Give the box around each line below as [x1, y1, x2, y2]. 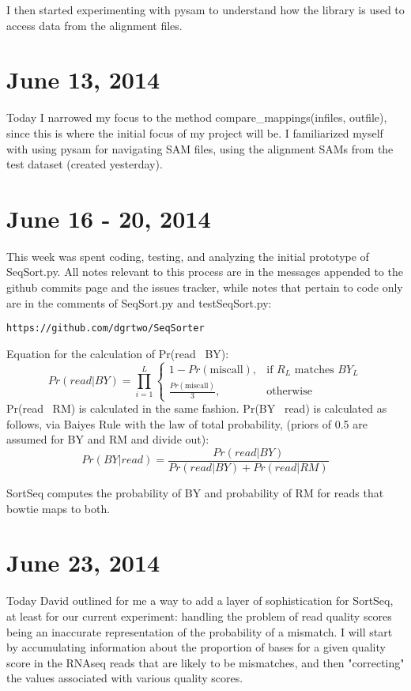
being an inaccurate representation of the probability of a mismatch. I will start [6, 623, 393, 640]
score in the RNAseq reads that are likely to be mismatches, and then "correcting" [6, 654, 405, 670]
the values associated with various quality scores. [6, 670, 243, 686]
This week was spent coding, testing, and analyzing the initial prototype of [6, 247, 369, 264]
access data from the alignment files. [6, 17, 183, 33]
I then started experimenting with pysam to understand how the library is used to [6, 2, 405, 17]
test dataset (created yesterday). [6, 156, 163, 172]
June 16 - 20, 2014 [6, 202, 211, 234]
